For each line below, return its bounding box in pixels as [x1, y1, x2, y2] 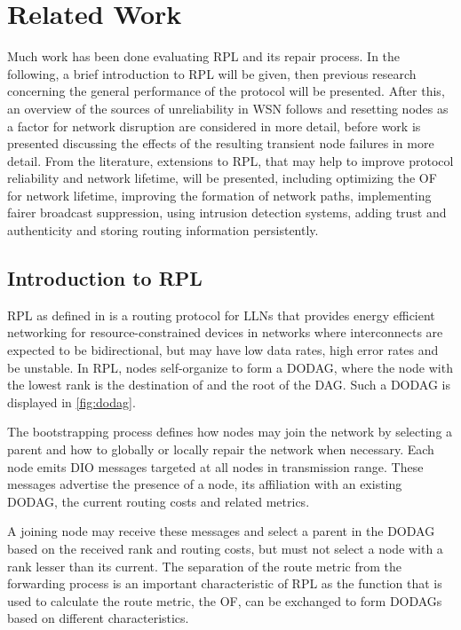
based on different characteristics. [7, 609, 189, 627]
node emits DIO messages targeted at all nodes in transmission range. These [7, 457, 424, 476]
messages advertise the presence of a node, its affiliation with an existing [7, 475, 402, 493]
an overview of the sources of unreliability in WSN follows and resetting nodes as [7, 98, 449, 117]
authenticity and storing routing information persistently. [7, 221, 319, 240]
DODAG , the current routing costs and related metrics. [7, 492, 310, 510]
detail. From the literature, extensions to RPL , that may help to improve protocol [7, 151, 454, 169]
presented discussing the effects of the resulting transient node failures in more [7, 134, 434, 153]
